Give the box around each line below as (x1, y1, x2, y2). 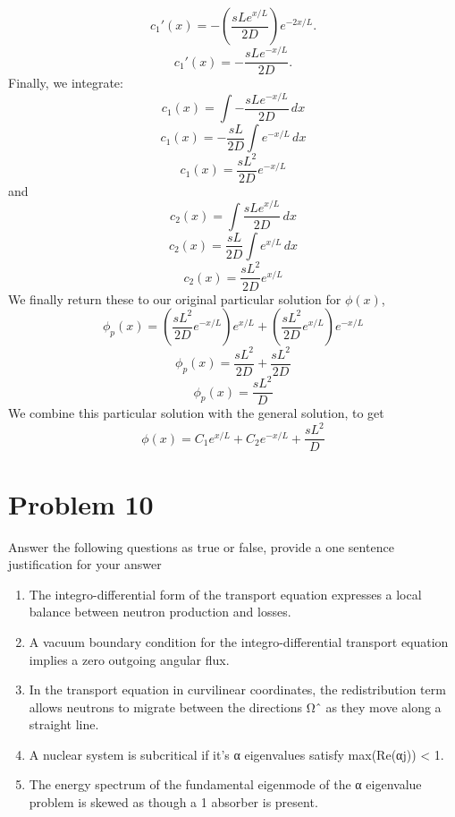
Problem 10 (8, 485, 154, 522)
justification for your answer (8, 555, 162, 574)
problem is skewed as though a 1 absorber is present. (29, 793, 318, 812)
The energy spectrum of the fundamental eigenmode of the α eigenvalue (29, 775, 422, 794)
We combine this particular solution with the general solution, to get (8, 404, 384, 422)
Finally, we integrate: (8, 73, 123, 92)
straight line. (29, 715, 99, 734)
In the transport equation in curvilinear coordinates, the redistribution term (29, 680, 446, 699)
